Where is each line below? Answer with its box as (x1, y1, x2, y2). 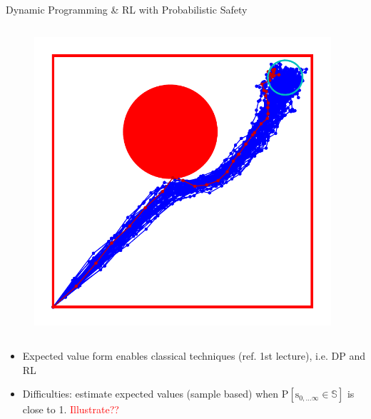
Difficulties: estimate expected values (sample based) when (22, 386, 279, 401)
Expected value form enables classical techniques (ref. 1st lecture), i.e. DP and (22, 348, 365, 363)
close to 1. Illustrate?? (22, 402, 119, 417)
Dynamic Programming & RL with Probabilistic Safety (6, 2, 248, 16)
